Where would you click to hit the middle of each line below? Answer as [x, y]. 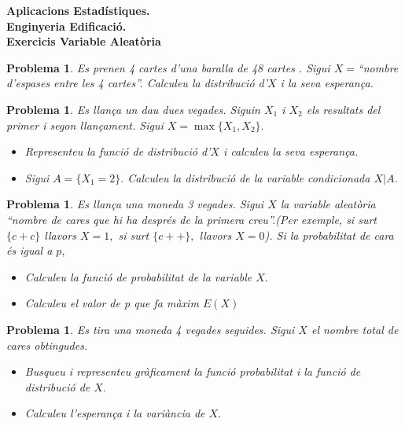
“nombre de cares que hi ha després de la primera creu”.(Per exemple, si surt [191, 219]
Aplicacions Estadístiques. [78, 10]
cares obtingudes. [47, 345]
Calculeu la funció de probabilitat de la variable [138, 276]
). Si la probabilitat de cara [329, 235]
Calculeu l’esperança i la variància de [115, 413]
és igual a [29, 250]
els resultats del [343, 109]
